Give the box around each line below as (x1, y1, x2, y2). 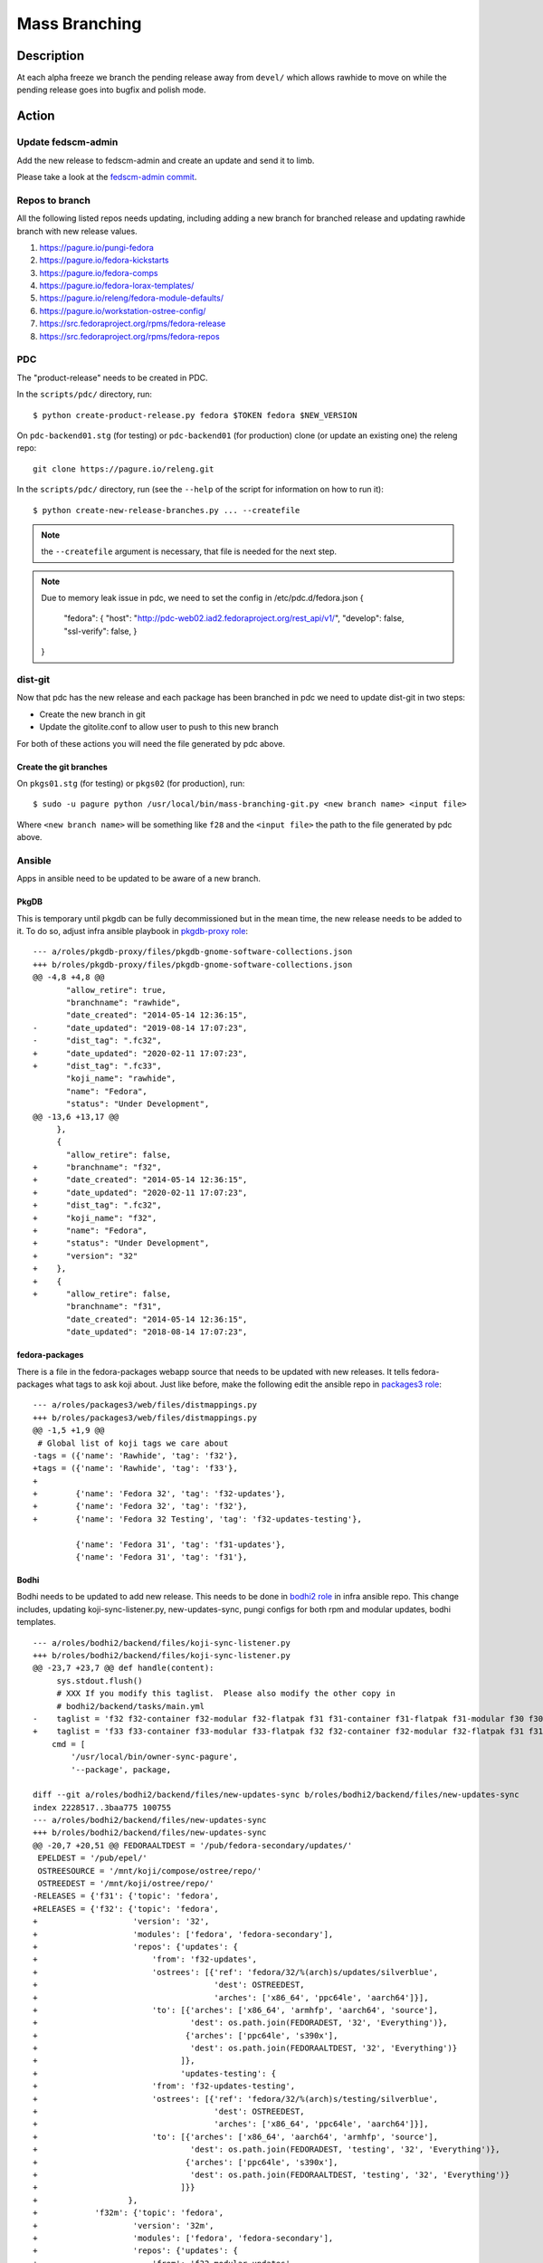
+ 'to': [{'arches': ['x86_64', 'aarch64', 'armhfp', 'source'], (33, 2132, 439, 2142)
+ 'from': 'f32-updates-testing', (33, 2081, 296, 2091)
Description (16, 48, 85, 63)
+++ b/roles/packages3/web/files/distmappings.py (33, 1412, 258, 1423)
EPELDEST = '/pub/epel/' (37, 1853, 148, 1864)
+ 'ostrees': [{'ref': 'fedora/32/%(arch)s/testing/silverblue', (33, 2094, 439, 2104)
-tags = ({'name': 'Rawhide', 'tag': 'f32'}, (33, 1450, 239, 1461)
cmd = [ (51, 1739, 86, 1749)
